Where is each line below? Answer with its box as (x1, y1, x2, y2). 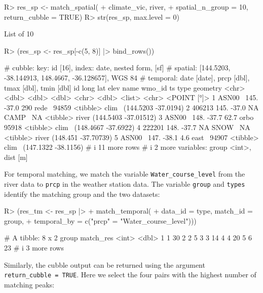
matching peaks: (4, 279, 55, 289)
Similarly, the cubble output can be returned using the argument (4, 259, 205, 270)
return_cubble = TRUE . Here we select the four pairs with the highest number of (4, 269, 256, 280)
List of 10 (4, 28, 34, 39)
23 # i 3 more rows (4, 242, 64, 253)
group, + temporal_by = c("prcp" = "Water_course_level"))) (4, 215, 197, 226)
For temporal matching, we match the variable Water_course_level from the (4, 169, 245, 179)
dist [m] (4, 151, 28, 162)
